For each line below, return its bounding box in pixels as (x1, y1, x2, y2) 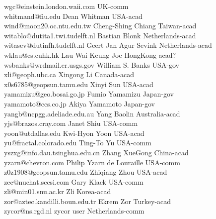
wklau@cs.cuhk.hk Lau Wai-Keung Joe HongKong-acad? (4, 49, 176, 60)
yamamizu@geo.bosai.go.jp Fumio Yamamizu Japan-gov (4, 89, 174, 99)
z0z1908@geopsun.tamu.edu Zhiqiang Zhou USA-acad (4, 167, 167, 177)
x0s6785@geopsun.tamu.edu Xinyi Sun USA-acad (4, 79, 153, 89)
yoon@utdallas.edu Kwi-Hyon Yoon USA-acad (4, 127, 144, 138)
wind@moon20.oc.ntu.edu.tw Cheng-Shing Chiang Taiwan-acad (4, 20, 197, 31)
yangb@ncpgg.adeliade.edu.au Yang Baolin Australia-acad (4, 108, 180, 118)
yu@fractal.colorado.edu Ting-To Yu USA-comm (4, 137, 151, 148)
